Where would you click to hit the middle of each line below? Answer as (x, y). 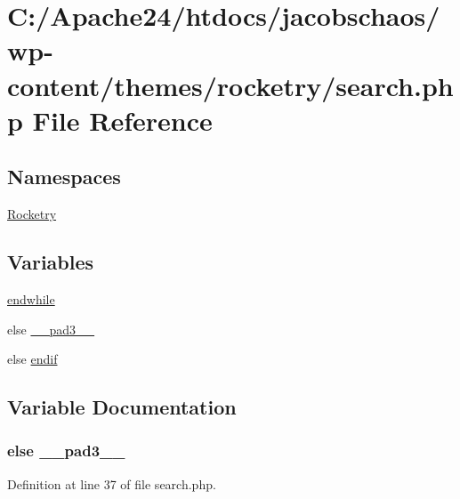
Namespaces (64, 177)
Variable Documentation (122, 407)
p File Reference (110, 120)
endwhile (31, 298)
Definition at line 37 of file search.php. (112, 483)
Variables (51, 262)
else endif (32, 359)
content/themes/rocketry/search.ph (230, 85)
